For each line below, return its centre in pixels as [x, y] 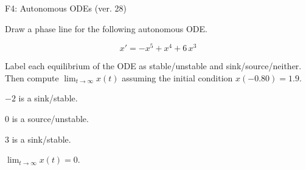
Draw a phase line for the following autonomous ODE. [106, 28]
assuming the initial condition [177, 77]
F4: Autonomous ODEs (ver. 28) [66, 8]
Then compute [32, 77]
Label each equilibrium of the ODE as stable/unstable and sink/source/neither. [153, 66]
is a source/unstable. [50, 119]
